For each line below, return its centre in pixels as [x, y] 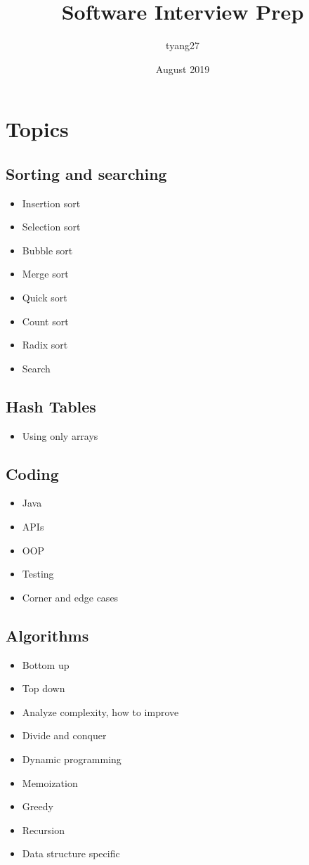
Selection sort [51, 227]
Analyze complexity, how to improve [100, 711]
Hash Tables [51, 406]
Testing [38, 574]
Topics [37, 129]
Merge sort [45, 274]
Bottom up [46, 664]
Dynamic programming [72, 759]
